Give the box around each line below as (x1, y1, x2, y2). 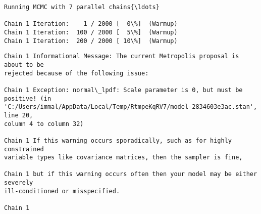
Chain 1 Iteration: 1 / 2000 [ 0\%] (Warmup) (4, 20, 178, 28)
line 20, (4, 111, 33, 119)
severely (4, 179, 33, 187)
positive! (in (4, 95, 51, 102)
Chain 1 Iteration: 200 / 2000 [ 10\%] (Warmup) (4, 37, 178, 45)
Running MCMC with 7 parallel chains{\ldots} (4, 4, 160, 11)
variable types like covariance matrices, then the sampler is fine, (4, 154, 243, 161)
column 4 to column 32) (4, 120, 84, 127)
